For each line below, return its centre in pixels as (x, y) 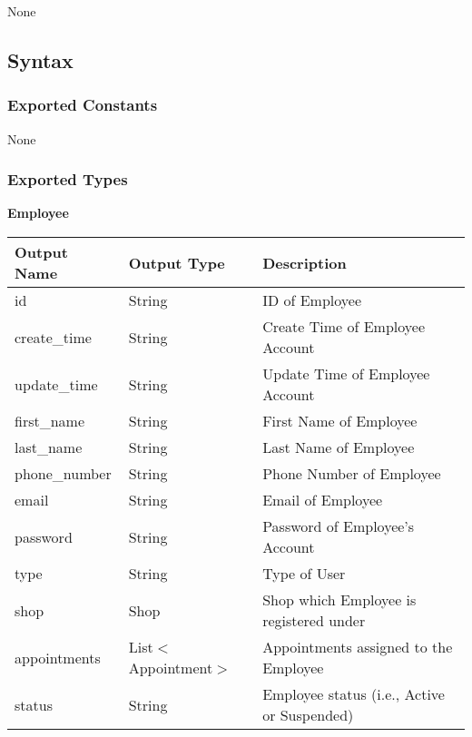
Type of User (304, 573)
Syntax (40, 59)
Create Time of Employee (344, 326)
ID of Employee (312, 300)
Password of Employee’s (339, 526)
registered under (314, 620)
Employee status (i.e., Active (354, 694)
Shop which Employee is (339, 599)
